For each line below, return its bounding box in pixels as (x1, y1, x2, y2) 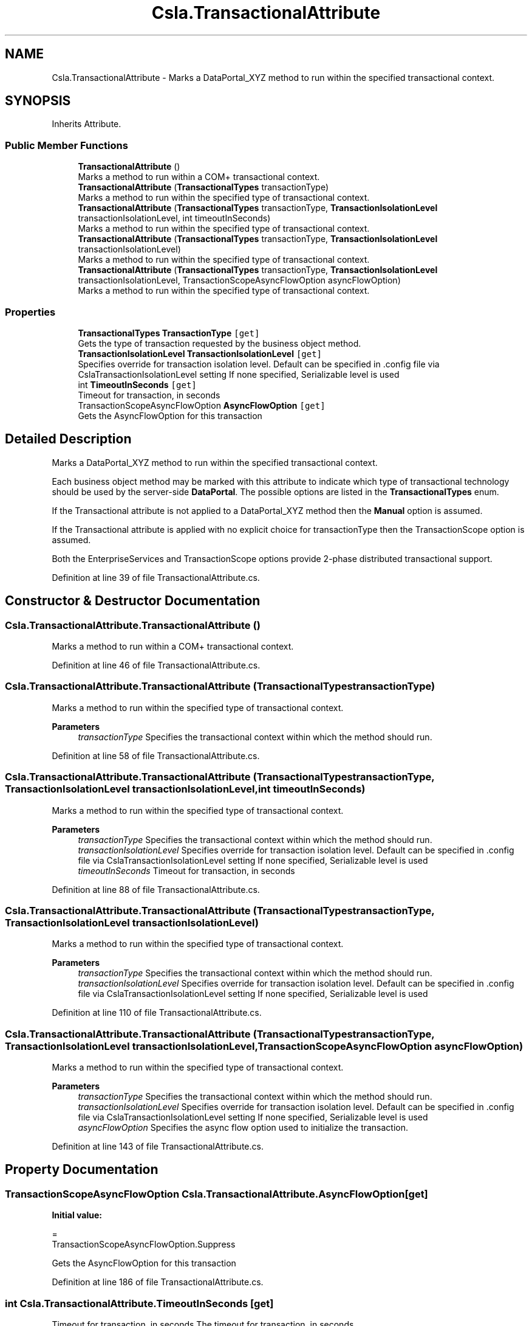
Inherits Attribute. (52, 119, 121, 130)
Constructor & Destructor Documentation (5, 593, 261, 609)
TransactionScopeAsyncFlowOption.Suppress (52, 1239, 236, 1250)
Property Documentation (5, 1162, 159, 1178)
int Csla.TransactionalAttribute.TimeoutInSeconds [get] (5, 1297, 274, 1310)
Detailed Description (5, 431, 132, 447)
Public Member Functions (5, 139, 128, 151)
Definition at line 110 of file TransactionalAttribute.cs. (52, 1007, 262, 1018)
